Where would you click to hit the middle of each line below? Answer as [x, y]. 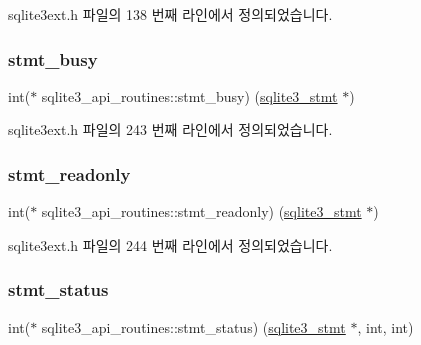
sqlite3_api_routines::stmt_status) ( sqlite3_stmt [193, 326]
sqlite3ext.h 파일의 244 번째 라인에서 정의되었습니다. [170, 244]
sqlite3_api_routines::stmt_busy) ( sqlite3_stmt [189, 95]
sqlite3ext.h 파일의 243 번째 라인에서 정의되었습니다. [170, 129]
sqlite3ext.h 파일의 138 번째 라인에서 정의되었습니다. [170, 14]
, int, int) [385, 326]
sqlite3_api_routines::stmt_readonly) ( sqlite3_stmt [201, 211]
